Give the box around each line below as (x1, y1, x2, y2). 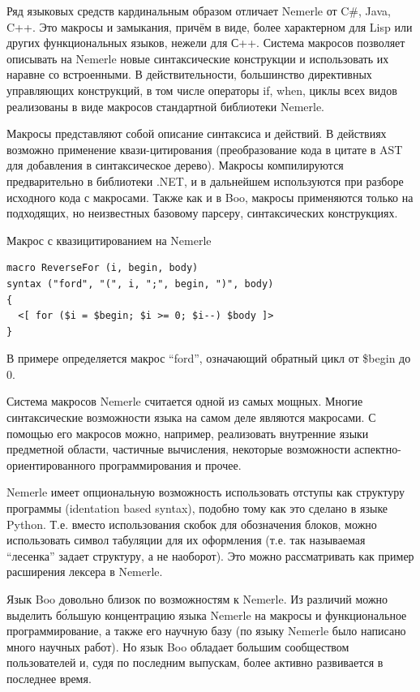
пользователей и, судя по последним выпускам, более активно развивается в (6, 654, 384, 671)
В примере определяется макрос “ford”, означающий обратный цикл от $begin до (6, 350, 411, 367)
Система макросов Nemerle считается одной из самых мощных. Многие (6, 393, 363, 410)
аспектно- (354, 441, 401, 458)
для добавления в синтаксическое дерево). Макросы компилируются (6, 157, 344, 174)
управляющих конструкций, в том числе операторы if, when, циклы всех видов (6, 81, 397, 98)
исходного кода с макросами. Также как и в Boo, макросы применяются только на (6, 188, 414, 205)
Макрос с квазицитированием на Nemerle (6, 231, 212, 248)
